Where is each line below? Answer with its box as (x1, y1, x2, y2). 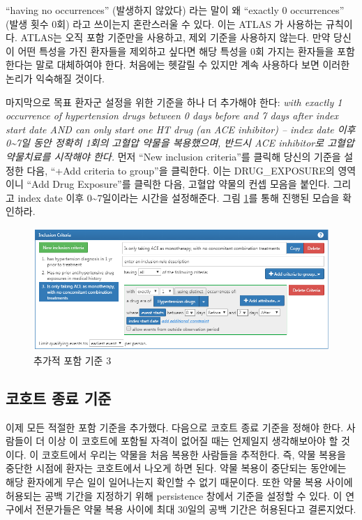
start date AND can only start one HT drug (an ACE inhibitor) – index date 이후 (6, 121, 356, 136)
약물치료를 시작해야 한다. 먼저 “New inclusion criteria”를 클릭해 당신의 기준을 (6, 149, 341, 163)
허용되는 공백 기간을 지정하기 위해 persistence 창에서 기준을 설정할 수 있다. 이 (6, 488, 342, 503)
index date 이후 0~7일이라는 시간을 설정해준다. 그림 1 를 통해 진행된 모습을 (17, 190, 340, 205)
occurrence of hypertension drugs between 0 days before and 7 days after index (6, 108, 339, 123)
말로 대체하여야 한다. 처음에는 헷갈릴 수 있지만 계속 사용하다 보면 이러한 (36, 57, 350, 72)
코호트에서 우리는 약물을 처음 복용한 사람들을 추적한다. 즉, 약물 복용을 (41, 447, 346, 461)
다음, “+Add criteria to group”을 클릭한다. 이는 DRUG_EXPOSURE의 (27, 163, 335, 177)
